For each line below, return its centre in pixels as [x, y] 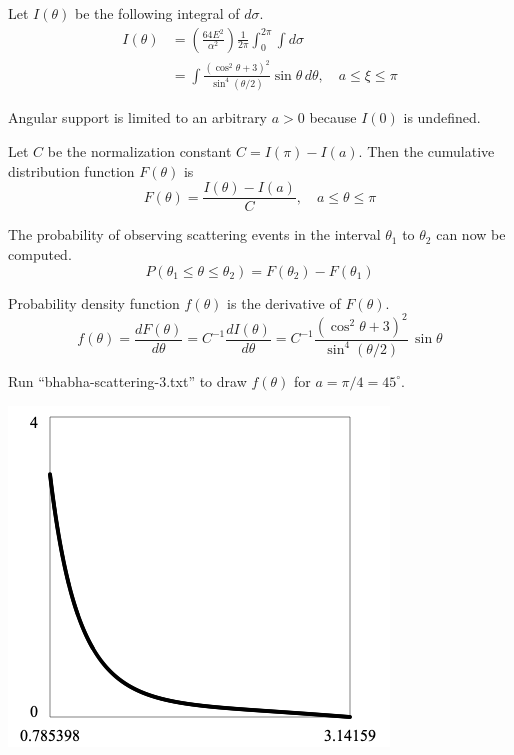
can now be [471, 234]
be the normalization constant [139, 151]
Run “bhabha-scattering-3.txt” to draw [127, 380]
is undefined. [442, 117]
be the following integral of [157, 13]
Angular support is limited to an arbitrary [138, 117]
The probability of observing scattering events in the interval [194, 234]
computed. [40, 253]
